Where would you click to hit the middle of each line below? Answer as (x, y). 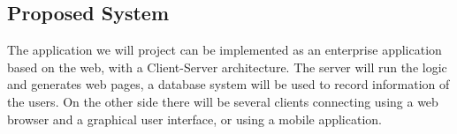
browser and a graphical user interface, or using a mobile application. (194, 119)
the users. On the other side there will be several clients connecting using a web (223, 101)
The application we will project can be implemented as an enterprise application (225, 50)
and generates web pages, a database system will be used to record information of (228, 84)
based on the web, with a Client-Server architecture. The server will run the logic (227, 67)
